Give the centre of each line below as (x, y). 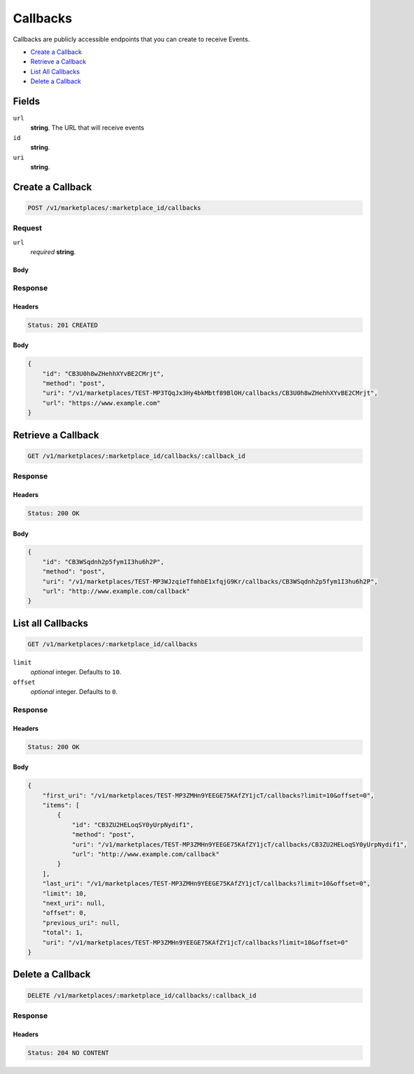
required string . (53, 252)
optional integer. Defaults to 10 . (76, 672)
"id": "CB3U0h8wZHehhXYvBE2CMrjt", (103, 374)
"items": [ (61, 805)
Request (27, 228)
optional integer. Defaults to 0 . (74, 692)
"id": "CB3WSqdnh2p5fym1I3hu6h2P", (103, 562)
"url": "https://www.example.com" (101, 403)
